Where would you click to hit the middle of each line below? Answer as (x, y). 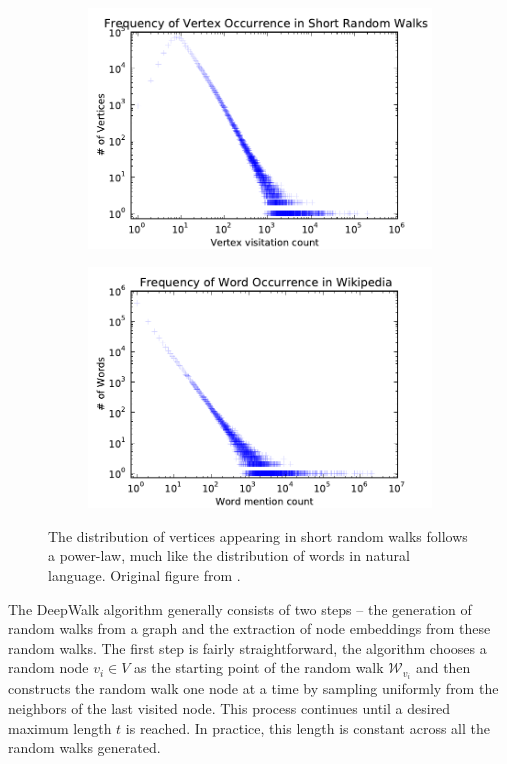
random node (48, 667)
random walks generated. (84, 747)
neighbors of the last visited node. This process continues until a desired (229, 708)
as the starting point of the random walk (259, 667)
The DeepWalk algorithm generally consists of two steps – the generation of (240, 608)
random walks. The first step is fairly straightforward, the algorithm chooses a (247, 647)
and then (443, 667)
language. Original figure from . (144, 574)
